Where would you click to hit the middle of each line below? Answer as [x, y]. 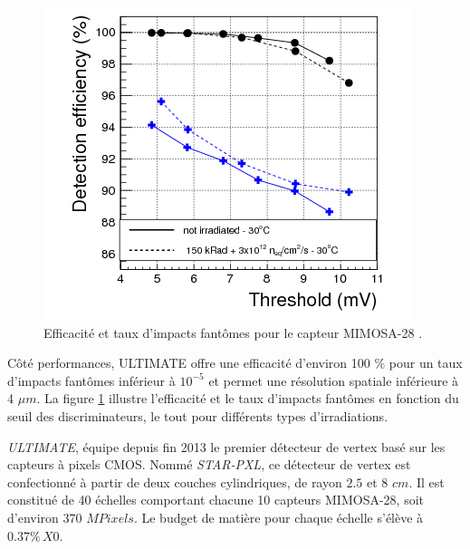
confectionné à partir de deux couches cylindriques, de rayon [175, 482]
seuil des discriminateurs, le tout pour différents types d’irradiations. [198, 415]
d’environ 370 [45, 517]
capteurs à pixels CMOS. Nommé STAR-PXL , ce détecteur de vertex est [209, 464]
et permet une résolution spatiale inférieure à [334, 380]
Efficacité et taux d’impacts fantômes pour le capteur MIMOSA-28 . [233, 332]
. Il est [427, 482]
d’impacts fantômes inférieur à [91, 380]
